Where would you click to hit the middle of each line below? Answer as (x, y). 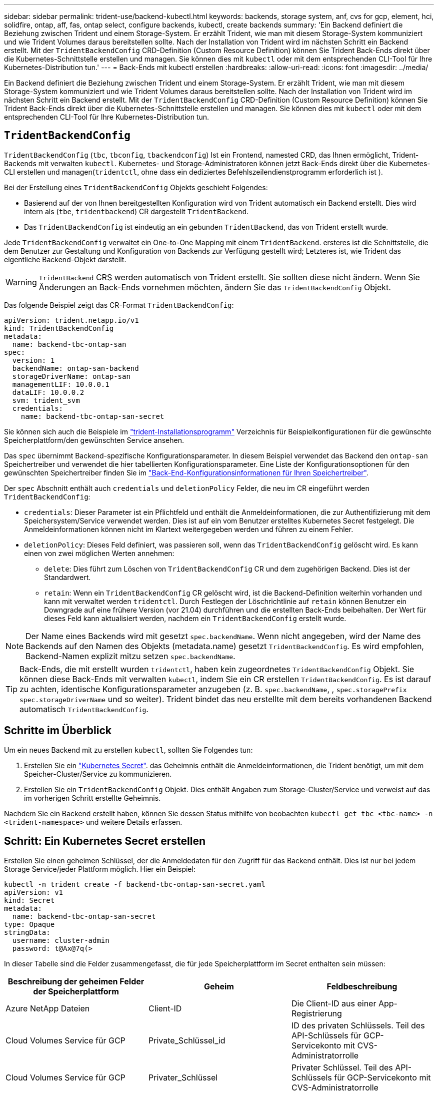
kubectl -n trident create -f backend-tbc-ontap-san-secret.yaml (135, 884)
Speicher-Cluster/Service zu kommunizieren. (98, 774)
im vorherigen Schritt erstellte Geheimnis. (92, 798)
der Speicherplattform (76, 991)
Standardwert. (67, 577)
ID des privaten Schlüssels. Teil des (358, 1025)
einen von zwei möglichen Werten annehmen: (99, 553)
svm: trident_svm (46, 400)
